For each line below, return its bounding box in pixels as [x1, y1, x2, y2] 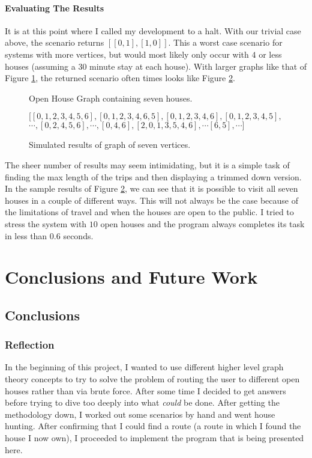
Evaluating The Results [5, 1, 104, 14]
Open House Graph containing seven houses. [29, 91, 193, 104]
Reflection [5, 337, 55, 352]
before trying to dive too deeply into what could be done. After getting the [5, 396, 280, 409]
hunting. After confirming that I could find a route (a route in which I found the [5, 420, 301, 432]
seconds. [63, 229, 94, 242]
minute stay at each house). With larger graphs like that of [89, 60, 307, 72]
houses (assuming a [5, 60, 76, 72]
